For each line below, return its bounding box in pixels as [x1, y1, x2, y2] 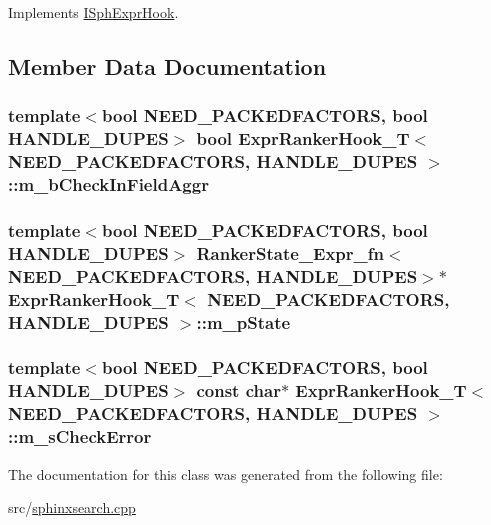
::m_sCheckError [8, 424, 152, 449]
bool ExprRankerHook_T [196, 126, 410, 151]
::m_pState [196, 309, 291, 334]
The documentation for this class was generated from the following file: [8, 463, 443, 484]
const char [196, 378, 281, 403]
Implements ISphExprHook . [8, 2, 179, 22]
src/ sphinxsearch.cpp [8, 497, 136, 518]
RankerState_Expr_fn [196, 240, 384, 265]
